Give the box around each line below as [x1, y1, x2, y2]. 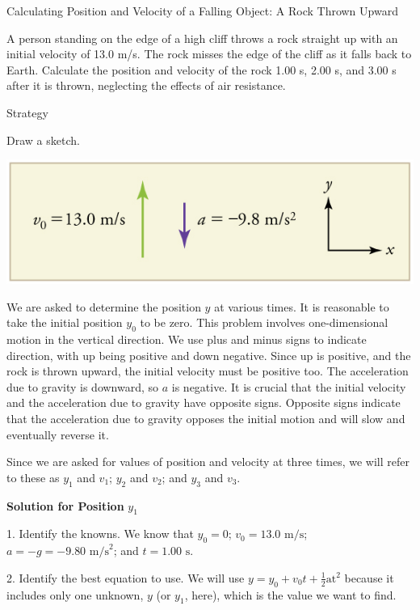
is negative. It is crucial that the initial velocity [171, 378, 406, 395]
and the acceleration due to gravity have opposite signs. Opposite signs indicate [6, 394, 401, 411]
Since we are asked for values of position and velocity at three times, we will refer [6, 453, 409, 470]
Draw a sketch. [6, 131, 80, 148]
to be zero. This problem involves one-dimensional [140, 314, 388, 331]
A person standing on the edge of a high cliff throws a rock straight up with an [6, 29, 398, 46]
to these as [6, 468, 60, 485]
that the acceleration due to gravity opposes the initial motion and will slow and [6, 410, 405, 427]
